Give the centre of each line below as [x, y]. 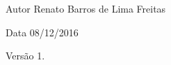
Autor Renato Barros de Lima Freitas [86, 8]
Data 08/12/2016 [42, 32]
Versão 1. [25, 56]
